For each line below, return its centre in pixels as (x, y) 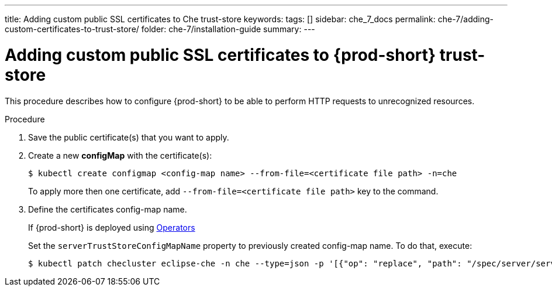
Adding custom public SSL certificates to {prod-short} (220, 55)
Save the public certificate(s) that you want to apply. (129, 137)
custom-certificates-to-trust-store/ (72, 29)
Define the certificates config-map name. (108, 209)
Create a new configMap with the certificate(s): (120, 155)
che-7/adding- (465, 19)
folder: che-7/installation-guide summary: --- (228, 29)
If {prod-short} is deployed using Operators (112, 227)
